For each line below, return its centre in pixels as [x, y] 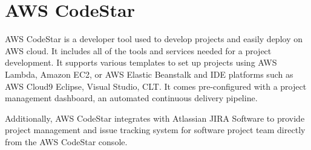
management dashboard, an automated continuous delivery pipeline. [131, 98]
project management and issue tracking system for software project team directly [155, 130]
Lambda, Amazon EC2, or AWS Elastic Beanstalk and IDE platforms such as [149, 74]
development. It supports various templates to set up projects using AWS [141, 62]
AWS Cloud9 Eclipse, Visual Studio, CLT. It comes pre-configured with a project [156, 86]
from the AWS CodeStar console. [66, 141]
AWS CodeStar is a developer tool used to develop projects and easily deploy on [154, 39]
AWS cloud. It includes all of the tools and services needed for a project [138, 50]
